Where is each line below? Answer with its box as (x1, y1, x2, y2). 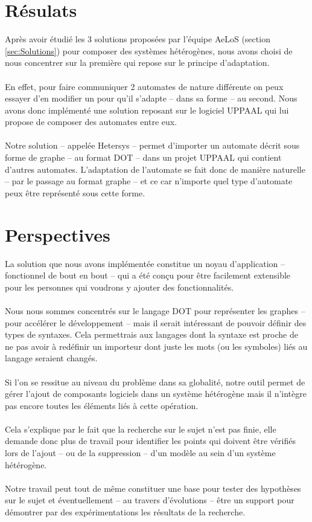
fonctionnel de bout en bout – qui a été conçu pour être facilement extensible (5, 269, 291, 282)
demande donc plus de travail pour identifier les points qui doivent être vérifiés (5, 434, 296, 447)
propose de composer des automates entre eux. (5, 115, 177, 128)
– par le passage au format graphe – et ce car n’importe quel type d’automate (5, 175, 293, 187)
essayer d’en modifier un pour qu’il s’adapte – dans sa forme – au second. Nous (5, 92, 298, 105)
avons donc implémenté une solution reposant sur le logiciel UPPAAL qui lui (5, 103, 289, 116)
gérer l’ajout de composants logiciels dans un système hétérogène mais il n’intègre (5, 387, 307, 400)
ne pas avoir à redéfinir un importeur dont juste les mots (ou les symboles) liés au (5, 340, 308, 352)
